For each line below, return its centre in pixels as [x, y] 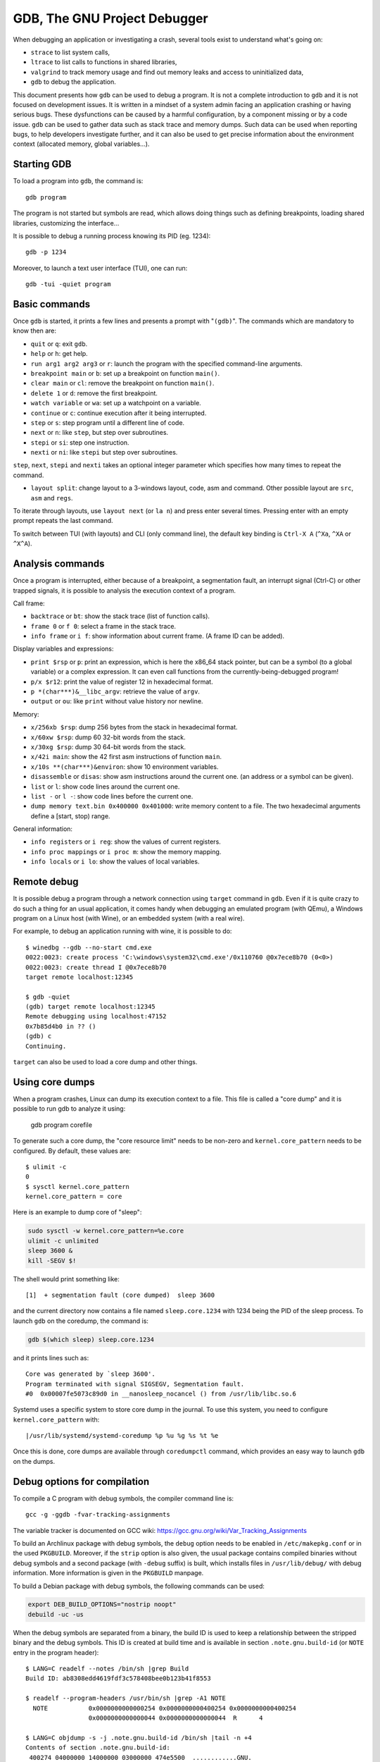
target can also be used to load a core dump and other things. [105, 1062]
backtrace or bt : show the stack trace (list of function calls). [120, 616]
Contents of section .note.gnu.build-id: [98, 1748]
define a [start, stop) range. [70, 816]
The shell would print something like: [66, 1279]
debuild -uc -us [56, 1614]
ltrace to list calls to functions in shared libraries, [104, 62]
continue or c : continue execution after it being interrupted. [119, 413]
